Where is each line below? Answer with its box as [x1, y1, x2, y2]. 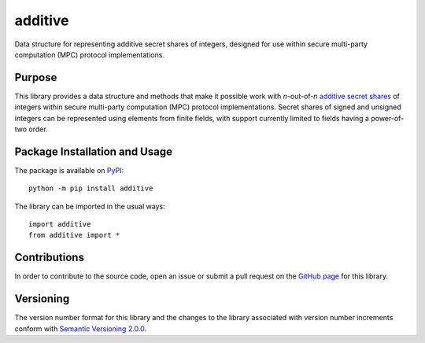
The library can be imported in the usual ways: [14, 201, 165, 211]
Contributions [14, 251, 84, 264]
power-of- [371, 113, 405, 123]
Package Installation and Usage [14, 145, 173, 158]
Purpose [14, 71, 57, 84]
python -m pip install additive [28, 184, 153, 193]
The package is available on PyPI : [14, 165, 124, 175]
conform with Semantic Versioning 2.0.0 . [14, 323, 147, 334]
